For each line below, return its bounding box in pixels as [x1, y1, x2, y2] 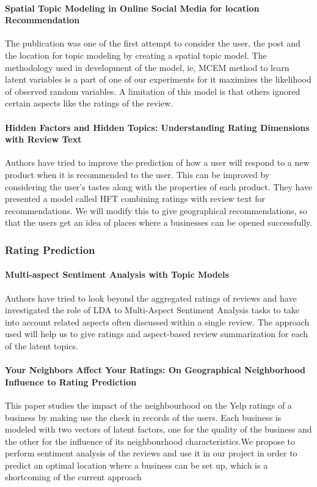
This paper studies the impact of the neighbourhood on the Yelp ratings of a [5, 398, 292, 411]
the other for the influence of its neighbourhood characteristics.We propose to [5, 434, 296, 447]
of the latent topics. [5, 339, 78, 352]
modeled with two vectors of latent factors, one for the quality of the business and [5, 423, 312, 436]
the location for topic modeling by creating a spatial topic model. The [5, 48, 267, 61]
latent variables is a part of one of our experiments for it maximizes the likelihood [5, 73, 312, 86]
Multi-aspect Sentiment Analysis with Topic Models [5, 268, 229, 281]
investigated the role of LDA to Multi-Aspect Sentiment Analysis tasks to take [5, 303, 299, 316]
